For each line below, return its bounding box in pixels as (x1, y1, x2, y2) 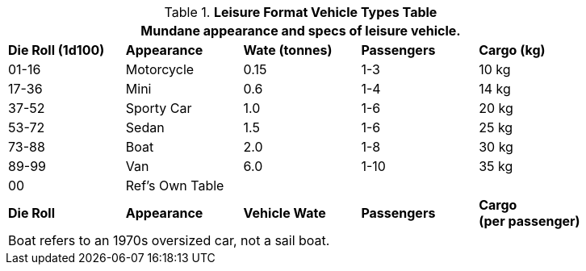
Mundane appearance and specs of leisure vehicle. (140, 23, 461, 39)
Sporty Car (125, 100, 192, 116)
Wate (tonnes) (243, 42, 333, 58)
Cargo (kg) (479, 42, 546, 58)
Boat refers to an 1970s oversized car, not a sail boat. (8, 232, 330, 248)
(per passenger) (479, 213, 580, 229)
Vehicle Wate (243, 205, 326, 221)
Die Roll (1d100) (8, 42, 105, 58)
